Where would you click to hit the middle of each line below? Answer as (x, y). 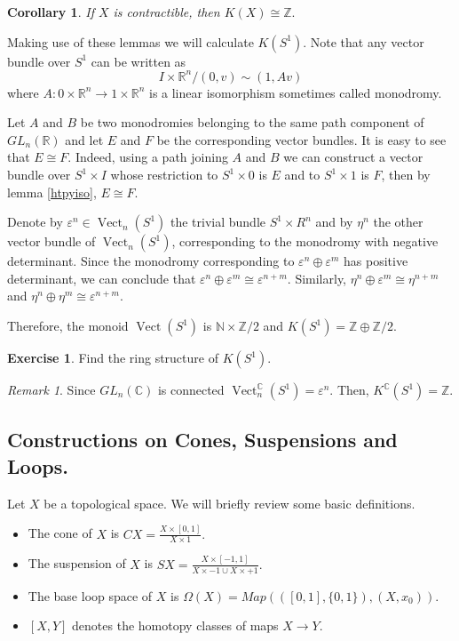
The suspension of (77, 563)
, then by (406, 175)
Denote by (35, 222)
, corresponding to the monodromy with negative (305, 241)
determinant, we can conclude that (102, 278)
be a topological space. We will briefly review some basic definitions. (229, 503)
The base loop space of (90, 595)
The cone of (60, 533)
